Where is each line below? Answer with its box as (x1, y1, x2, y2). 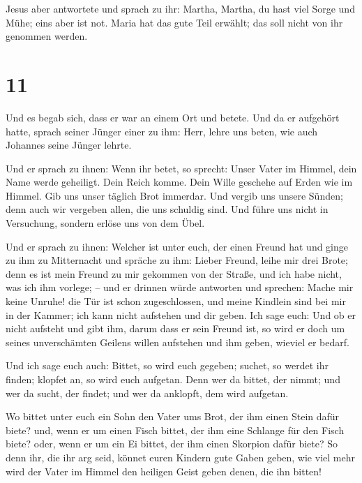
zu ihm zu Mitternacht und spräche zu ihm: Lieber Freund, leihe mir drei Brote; (6, 253, 348, 267)
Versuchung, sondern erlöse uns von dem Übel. (6, 216, 205, 230)
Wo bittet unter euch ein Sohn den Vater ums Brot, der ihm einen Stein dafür (6, 409, 340, 424)
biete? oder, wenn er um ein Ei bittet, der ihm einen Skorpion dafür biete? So (6, 436, 338, 451)
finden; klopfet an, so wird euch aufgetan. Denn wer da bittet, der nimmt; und (6, 372, 340, 386)
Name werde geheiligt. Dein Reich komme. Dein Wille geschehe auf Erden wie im (6, 174, 353, 189)
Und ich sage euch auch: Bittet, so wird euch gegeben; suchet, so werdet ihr (6, 358, 329, 373)
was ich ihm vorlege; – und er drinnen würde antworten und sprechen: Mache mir (6, 280, 354, 295)
